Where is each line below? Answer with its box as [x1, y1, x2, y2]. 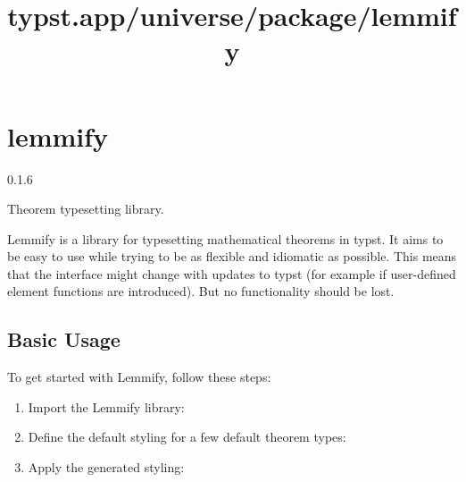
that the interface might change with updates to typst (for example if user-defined [7, 264, 456, 283]
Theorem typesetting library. [7, 199, 164, 218]
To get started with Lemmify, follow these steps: [7, 368, 271, 386]
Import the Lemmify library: [28, 397, 185, 416]
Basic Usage [7, 326, 121, 353]
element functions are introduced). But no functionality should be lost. [7, 282, 395, 300]
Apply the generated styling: [28, 458, 185, 477]
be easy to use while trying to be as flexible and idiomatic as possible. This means [7, 247, 457, 266]
